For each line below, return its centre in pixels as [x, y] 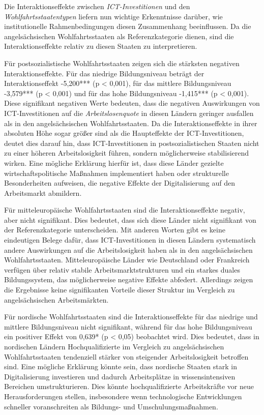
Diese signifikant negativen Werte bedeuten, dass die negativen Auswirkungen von [132, 103]
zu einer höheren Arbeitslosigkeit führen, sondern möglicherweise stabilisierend [127, 153]
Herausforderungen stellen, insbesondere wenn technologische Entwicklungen [123, 396]
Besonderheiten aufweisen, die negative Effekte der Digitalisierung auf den [120, 183]
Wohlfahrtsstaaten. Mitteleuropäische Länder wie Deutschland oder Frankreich [127, 260]
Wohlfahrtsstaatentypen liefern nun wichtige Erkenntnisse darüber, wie [113, 16]
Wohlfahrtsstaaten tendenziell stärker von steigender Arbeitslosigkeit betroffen [126, 356]
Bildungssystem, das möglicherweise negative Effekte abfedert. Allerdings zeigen [129, 279]
